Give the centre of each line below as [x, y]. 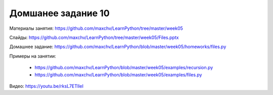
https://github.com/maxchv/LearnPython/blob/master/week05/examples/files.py [118, 75]
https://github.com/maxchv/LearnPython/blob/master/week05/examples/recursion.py [124, 68]
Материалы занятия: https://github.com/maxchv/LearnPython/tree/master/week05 [96, 28]
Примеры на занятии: [33, 56]
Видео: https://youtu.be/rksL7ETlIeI [46, 86]
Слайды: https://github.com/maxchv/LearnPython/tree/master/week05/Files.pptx [94, 37]
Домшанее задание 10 [59, 13]
